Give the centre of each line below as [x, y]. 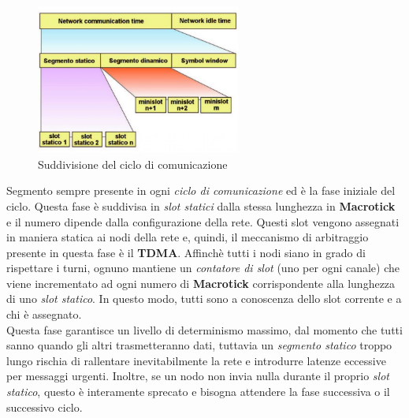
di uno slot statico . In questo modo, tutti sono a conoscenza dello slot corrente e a [204, 299]
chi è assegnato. [44, 314]
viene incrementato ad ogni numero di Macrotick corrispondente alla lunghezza [201, 283]
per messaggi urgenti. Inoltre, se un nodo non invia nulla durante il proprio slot [198, 376]
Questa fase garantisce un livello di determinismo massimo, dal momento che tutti [204, 329]
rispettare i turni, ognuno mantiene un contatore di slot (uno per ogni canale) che [203, 268]
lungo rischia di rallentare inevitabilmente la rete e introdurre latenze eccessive [196, 360]
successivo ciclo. [45, 407]
